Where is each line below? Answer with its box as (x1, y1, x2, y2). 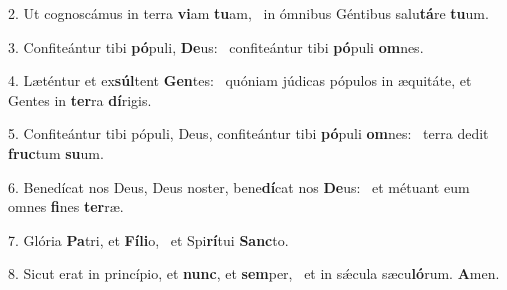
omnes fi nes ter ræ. (8, 196, 124, 217)
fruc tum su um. (8, 142, 104, 163)
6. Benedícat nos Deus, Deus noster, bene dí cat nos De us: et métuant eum (8, 176, 470, 197)
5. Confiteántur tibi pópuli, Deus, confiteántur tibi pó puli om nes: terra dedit (8, 123, 489, 144)
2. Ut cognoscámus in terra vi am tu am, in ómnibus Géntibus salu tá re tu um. (8, 3, 489, 23)
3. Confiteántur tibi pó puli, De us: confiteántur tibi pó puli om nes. (8, 36, 424, 57)
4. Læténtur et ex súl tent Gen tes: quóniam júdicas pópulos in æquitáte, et (8, 70, 472, 91)
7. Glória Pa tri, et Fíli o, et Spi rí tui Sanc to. (8, 229, 289, 250)
